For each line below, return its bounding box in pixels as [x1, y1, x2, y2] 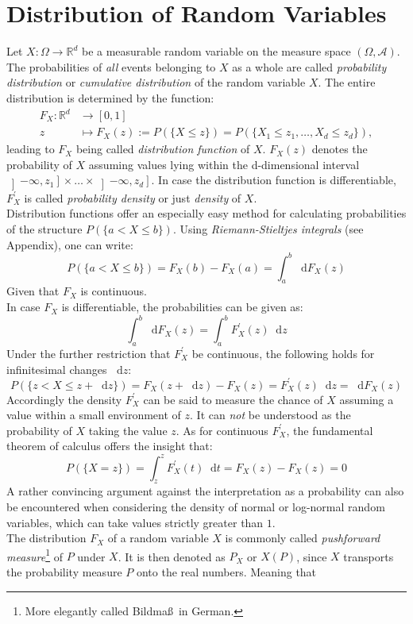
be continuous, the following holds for [191, 345, 375, 361]
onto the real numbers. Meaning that [136, 563, 317, 580]
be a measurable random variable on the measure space [81, 43, 351, 60]
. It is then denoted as [118, 548, 226, 564]
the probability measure [6, 563, 122, 580]
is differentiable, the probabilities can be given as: [61, 299, 303, 315]
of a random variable [107, 530, 209, 546]
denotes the [311, 141, 368, 157]
